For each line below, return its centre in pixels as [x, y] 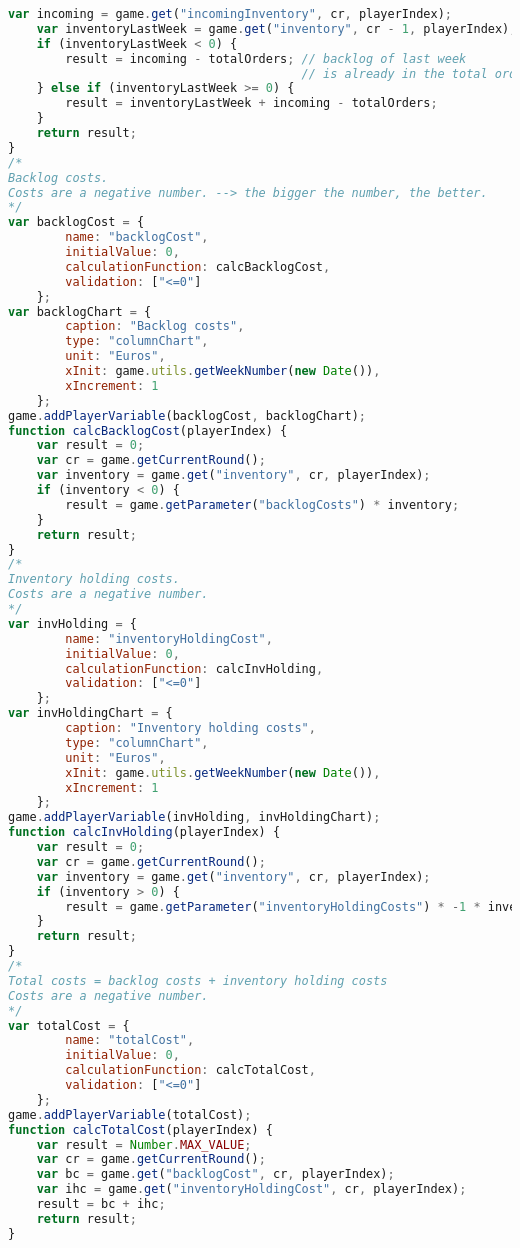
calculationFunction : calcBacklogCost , [198, 266]
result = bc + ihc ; [101, 1204]
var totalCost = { [69, 1025]
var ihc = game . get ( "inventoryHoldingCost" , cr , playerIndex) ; [251, 1189]
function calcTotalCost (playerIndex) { [140, 1129]
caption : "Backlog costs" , [155, 326]
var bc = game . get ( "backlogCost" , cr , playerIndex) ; [215, 1174]
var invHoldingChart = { [90, 713]
